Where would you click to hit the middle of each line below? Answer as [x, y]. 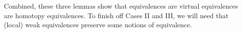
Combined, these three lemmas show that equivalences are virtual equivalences [121, 6]
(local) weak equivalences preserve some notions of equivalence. [98, 25]
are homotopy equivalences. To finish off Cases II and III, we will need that [116, 15]
